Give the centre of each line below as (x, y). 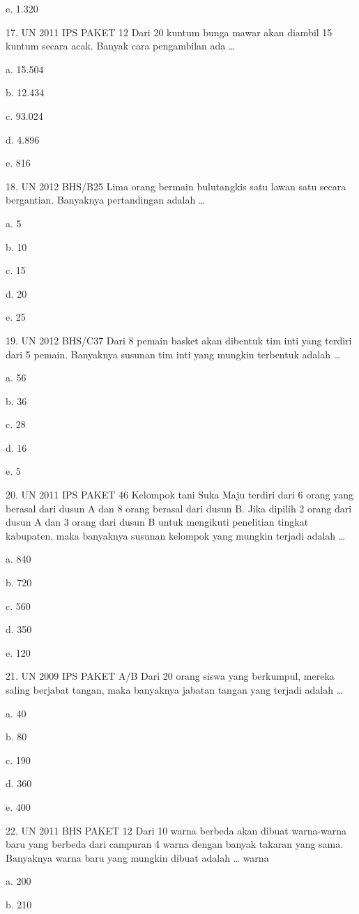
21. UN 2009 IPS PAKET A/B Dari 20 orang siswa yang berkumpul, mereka (170, 676)
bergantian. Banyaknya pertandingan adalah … (106, 200)
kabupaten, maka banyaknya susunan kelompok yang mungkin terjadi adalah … (176, 535)
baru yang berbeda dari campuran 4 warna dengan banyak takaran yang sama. (175, 844)
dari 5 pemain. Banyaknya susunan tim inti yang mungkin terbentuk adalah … (173, 354)
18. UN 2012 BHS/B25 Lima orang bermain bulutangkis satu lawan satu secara (176, 186)
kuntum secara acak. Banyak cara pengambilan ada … (121, 46)
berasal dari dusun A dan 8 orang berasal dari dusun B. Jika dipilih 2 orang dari (179, 508)
